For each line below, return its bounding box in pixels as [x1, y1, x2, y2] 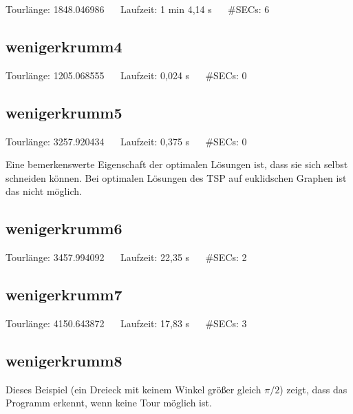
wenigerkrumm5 [6, 101, 122, 123]
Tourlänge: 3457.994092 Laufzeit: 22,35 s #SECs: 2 [6, 250, 247, 265]
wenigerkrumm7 [6, 284, 122, 305]
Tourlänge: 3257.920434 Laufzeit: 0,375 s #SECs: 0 [6, 134, 247, 148]
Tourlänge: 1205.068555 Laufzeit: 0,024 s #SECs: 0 [6, 68, 247, 82]
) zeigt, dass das [279, 382, 347, 396]
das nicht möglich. [6, 184, 82, 198]
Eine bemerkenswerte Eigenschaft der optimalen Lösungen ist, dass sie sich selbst [6, 157, 348, 172]
